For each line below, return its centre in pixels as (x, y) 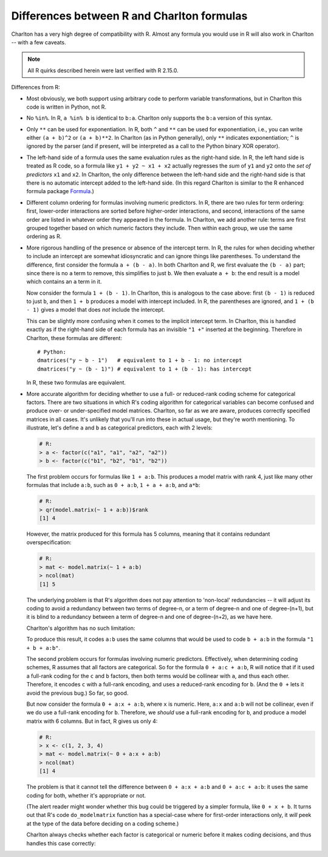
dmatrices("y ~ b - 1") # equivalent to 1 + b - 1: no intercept (140, 360)
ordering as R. (44, 236)
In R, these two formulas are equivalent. (76, 383)
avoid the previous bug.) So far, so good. (77, 693)
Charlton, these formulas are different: (74, 338)
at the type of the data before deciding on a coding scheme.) (103, 824)
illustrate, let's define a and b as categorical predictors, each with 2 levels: (119, 428)
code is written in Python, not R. (66, 107)
